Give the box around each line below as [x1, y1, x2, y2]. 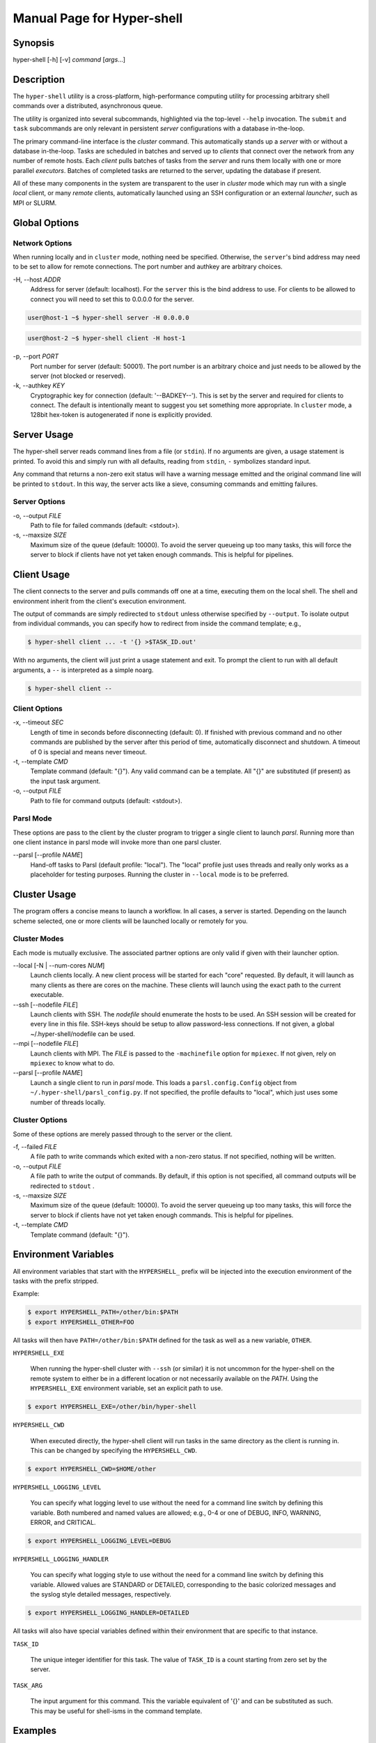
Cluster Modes [13, 934, 64, 944]
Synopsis [13, 37, 55, 49]
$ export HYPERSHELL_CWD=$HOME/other [27, 1465, 157, 1472]
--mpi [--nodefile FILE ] [13, 1040, 79, 1048]
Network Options [13, 238, 72, 248]
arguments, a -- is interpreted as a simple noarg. [13, 666, 154, 674]
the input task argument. [30, 777, 101, 785]
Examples [13, 1725, 57, 1737]
